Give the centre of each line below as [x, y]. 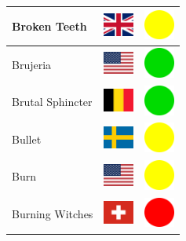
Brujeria [32, 64]
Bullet [27, 139]
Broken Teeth [49, 26]
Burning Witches [53, 214]
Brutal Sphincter [52, 102]
